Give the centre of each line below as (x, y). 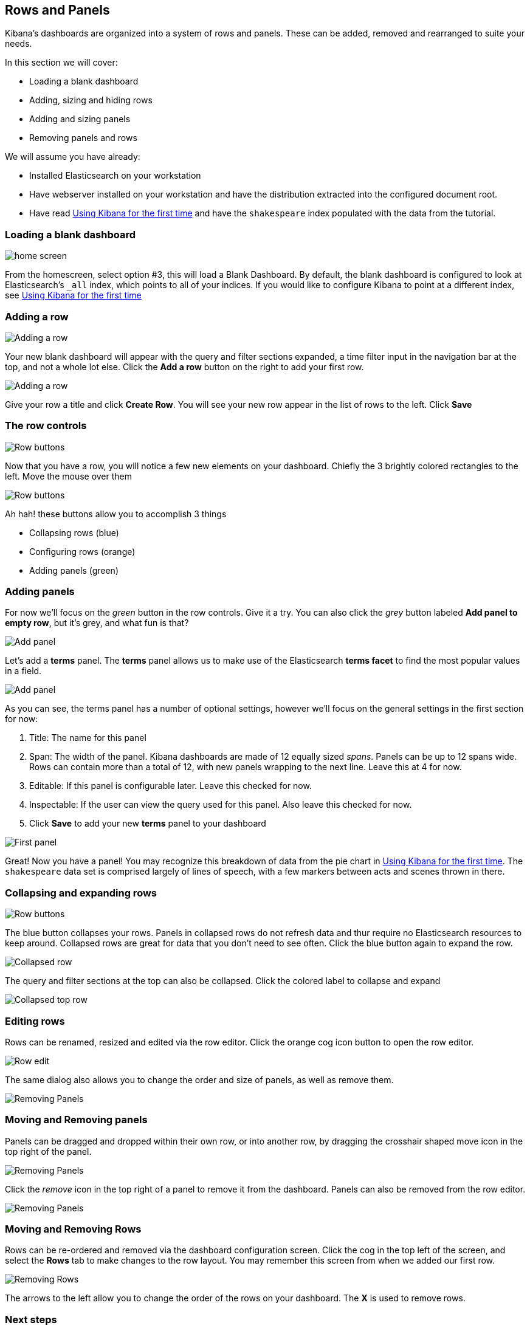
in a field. (23, 671)
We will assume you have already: (73, 157)
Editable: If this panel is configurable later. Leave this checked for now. (170, 786)
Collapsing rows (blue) (74, 532)
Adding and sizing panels (80, 119)
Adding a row (37, 316)
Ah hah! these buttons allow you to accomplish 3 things (116, 514)
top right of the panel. (48, 1151)
